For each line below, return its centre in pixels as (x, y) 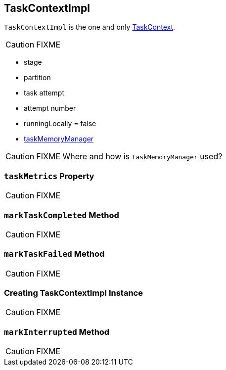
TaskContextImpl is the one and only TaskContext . (90, 27)
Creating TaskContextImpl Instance (73, 293)
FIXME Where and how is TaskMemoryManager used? (129, 157)
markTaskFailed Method (54, 254)
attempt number (50, 108)
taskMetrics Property (49, 176)
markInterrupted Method (57, 332)
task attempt (44, 93)
